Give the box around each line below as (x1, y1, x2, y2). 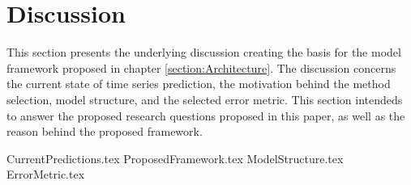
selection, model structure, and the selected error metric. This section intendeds (6, 90, 403, 107)
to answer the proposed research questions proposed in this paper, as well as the (6, 107, 405, 124)
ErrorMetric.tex (6, 166, 85, 183)
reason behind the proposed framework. (6, 123, 203, 140)
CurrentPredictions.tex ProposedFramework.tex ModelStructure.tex (6, 149, 344, 166)
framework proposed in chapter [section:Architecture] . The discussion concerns (6, 59, 396, 76)
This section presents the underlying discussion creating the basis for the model (6, 44, 401, 61)
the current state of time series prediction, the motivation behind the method (6, 75, 391, 92)
